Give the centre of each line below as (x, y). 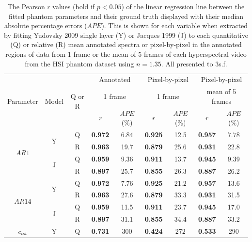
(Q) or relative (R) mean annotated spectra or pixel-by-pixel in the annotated (126, 44)
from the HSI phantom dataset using (79, 63)
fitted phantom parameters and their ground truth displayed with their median (126, 16)
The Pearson (26, 6)
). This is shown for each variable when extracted (175, 25)
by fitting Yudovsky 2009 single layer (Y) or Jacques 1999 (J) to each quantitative (126, 35)
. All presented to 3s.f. (194, 63)
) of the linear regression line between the (183, 6)
